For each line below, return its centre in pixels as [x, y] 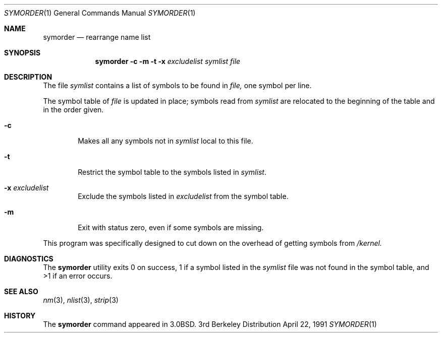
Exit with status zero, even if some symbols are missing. [171, 227]
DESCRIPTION [28, 77]
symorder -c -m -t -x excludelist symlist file [168, 61]
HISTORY [20, 316]
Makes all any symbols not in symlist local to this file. [165, 141]
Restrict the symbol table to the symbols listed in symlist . [172, 172]
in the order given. [73, 110]
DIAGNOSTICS [29, 259]
